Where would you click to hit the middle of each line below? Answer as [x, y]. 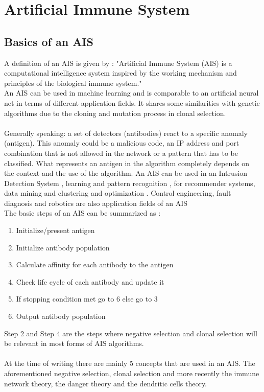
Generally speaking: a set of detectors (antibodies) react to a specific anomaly [126, 133]
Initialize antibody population [63, 247]
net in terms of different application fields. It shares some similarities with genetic [132, 102]
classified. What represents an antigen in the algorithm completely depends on [127, 163]
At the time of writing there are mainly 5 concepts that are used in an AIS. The [130, 363]
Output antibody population [61, 316]
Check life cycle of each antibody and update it [90, 281]
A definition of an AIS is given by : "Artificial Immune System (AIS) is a [118, 63]
